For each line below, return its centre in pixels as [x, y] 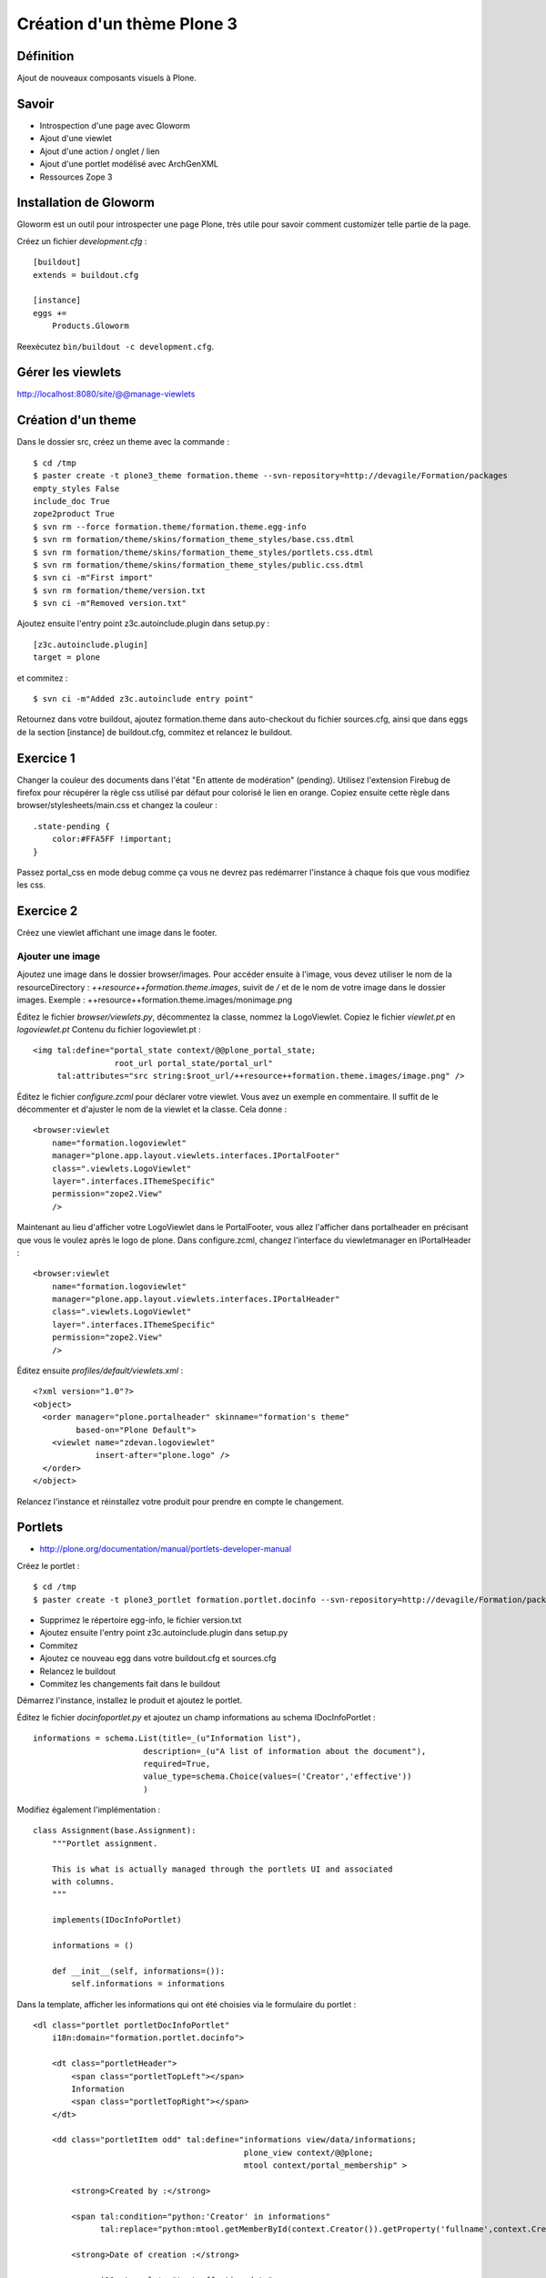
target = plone [67, 657]
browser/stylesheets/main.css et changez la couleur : [117, 806]
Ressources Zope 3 [76, 177]
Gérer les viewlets [69, 372]
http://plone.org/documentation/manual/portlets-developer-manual [165, 1549]
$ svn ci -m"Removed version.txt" [110, 603]
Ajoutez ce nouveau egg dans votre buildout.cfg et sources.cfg [158, 1658]
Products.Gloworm [90, 326]
